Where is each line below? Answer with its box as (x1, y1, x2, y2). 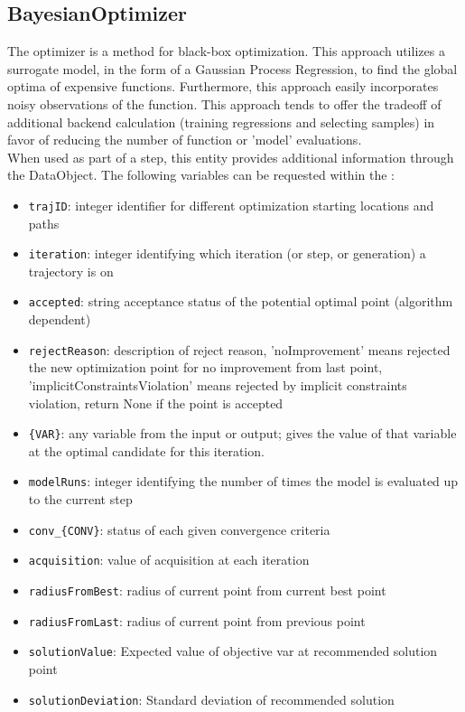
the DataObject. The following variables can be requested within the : (7, 165, 395, 184)
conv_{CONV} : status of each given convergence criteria (28, 520, 330, 539)
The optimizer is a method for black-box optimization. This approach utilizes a (7, 42, 445, 61)
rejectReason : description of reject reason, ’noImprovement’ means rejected (28, 340, 451, 359)
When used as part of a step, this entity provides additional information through (7, 147, 454, 166)
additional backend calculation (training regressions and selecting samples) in (7, 112, 435, 131)
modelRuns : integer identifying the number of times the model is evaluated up (28, 472, 459, 491)
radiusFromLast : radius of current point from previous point (28, 611, 366, 630)
